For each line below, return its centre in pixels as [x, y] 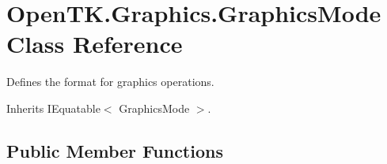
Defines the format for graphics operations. [110, 82]
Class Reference [95, 44]
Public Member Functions [115, 150]
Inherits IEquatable [53, 108]
